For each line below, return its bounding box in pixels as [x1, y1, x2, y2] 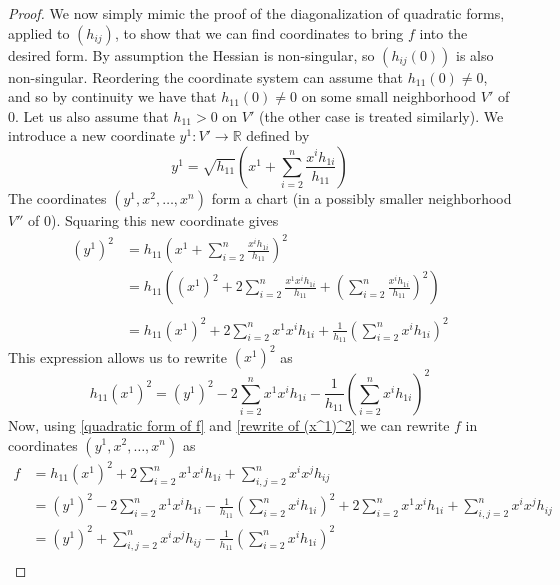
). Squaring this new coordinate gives [50, 209, 279, 230]
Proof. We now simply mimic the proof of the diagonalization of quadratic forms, [8, 3, 505, 23]
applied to [8, 22, 70, 43]
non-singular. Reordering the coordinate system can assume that [8, 66, 404, 87]
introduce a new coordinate [8, 125, 175, 146]
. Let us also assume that [15, 105, 169, 126]
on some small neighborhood [301, 86, 477, 107]
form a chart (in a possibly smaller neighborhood [211, 187, 512, 208]
